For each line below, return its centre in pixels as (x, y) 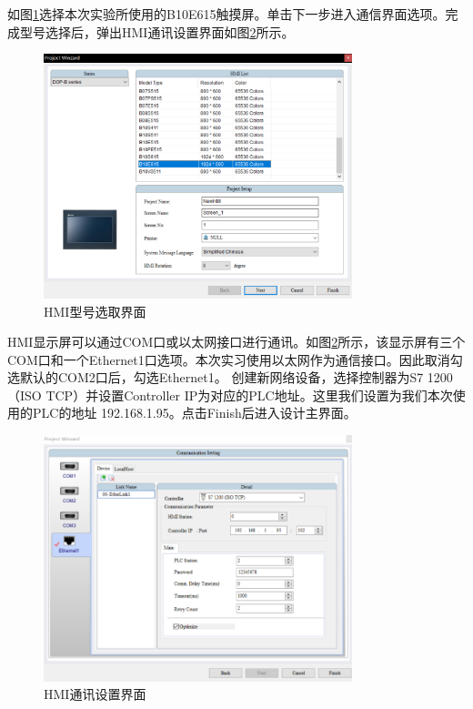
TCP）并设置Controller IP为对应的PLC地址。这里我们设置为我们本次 (249, 395)
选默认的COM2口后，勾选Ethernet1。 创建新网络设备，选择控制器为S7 (216, 377)
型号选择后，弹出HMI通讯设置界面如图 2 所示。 (157, 31)
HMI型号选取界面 (95, 311)
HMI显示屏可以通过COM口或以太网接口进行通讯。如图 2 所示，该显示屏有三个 (236, 342)
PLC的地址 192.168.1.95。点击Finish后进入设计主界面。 (194, 413)
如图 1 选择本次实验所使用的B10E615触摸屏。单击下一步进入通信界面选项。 (226, 14)
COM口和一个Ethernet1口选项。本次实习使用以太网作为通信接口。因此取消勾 (235, 359)
